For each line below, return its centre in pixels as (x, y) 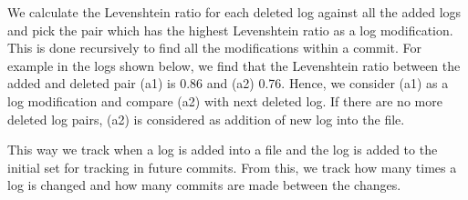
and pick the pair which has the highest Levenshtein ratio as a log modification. (230, 30)
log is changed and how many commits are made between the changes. (204, 185)
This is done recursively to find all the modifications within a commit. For (215, 48)
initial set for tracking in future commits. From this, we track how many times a (232, 167)
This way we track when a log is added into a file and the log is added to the (223, 150)
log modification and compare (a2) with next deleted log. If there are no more (225, 100)
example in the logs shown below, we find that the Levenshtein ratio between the (234, 65)
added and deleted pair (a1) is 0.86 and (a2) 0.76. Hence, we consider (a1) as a (228, 83)
